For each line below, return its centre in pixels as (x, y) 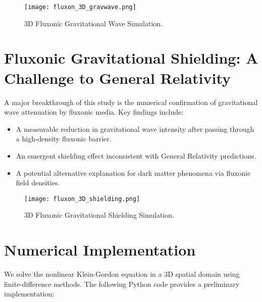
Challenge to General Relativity (118, 78)
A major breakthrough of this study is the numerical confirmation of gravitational (131, 102)
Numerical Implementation (100, 250)
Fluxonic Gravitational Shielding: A (131, 58)
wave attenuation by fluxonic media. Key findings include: (94, 112)
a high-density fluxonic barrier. (64, 139)
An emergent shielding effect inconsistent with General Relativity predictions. (136, 155)
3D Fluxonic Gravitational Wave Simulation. (93, 23)
